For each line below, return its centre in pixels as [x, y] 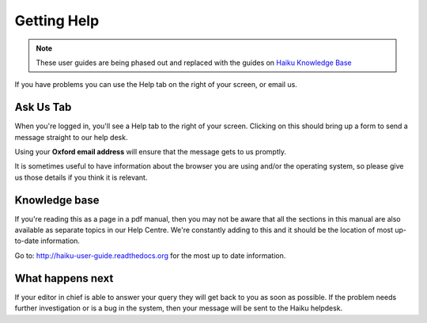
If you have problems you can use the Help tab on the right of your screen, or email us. [156, 85]
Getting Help [57, 21]
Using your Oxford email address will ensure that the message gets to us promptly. [151, 152]
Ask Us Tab [43, 107]
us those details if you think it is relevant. [81, 177]
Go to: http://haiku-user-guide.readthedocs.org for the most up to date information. [150, 255]
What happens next [64, 278]
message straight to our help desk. [71, 137]
